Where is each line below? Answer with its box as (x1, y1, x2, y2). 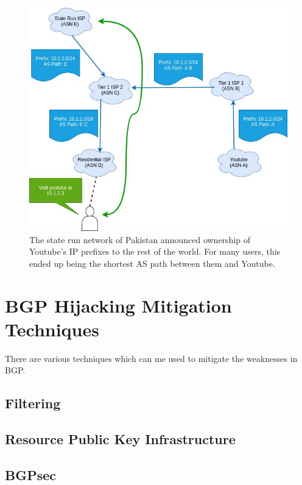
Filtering (5, 394, 61, 412)
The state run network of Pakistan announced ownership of (29, 233, 251, 246)
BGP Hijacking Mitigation (5, 292, 232, 317)
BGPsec (5, 465, 56, 484)
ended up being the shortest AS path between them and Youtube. (29, 257, 275, 269)
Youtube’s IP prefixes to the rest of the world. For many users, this (29, 245, 281, 258)
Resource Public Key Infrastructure (5, 430, 236, 448)
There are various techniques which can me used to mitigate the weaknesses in (5, 352, 298, 364)
